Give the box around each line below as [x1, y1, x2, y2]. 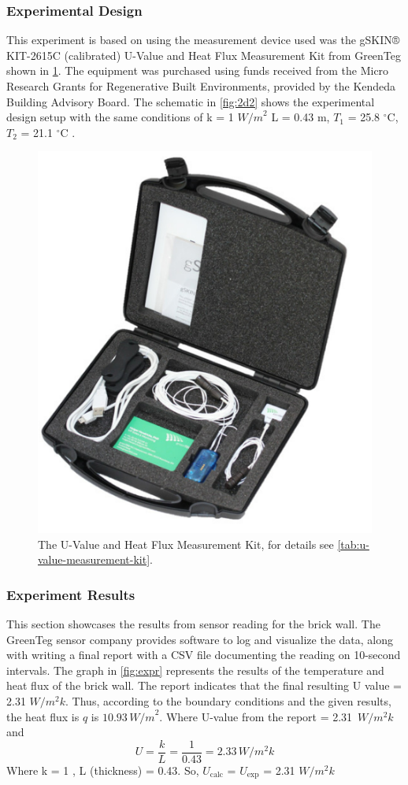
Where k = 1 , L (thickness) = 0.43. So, [6, 761, 199, 778]
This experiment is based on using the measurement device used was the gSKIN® [6, 31, 400, 48]
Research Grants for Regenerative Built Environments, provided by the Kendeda [6, 78, 396, 94]
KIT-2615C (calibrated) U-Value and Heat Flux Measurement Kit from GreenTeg [6, 46, 402, 63]
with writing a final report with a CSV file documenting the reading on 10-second [6, 646, 401, 663]
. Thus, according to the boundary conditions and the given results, [65, 693, 391, 709]
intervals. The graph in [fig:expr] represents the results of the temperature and [6, 661, 384, 678]
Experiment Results [6, 584, 135, 604]
